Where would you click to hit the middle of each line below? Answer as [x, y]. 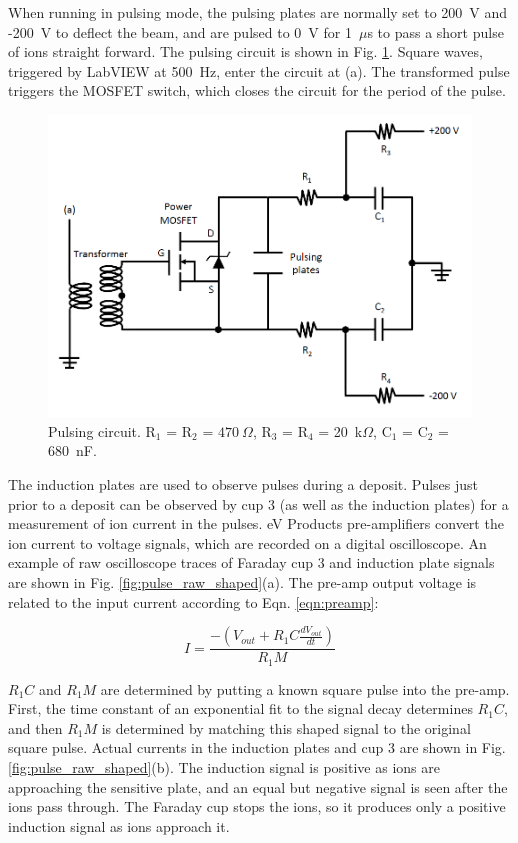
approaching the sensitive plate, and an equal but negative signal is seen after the [258, 786]
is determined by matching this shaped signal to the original [286, 727]
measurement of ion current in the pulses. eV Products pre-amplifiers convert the [256, 523]
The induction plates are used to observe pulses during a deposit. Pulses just [243, 483]
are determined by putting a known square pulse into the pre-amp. [305, 688]
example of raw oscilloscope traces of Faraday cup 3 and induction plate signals [251, 562]
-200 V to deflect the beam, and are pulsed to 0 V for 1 [180, 31]
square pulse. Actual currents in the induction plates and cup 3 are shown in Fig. [257, 747]
